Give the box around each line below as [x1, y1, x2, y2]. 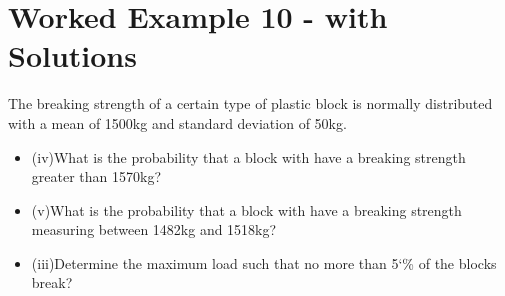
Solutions [8, 35, 137, 76]
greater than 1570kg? [31, 166, 161, 187]
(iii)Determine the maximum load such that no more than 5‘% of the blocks [31, 252, 497, 273]
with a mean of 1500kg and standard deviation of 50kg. [8, 112, 347, 133]
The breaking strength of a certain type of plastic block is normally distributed [8, 93, 493, 114]
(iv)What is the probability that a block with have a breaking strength [31, 146, 466, 167]
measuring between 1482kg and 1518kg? [31, 219, 277, 240]
